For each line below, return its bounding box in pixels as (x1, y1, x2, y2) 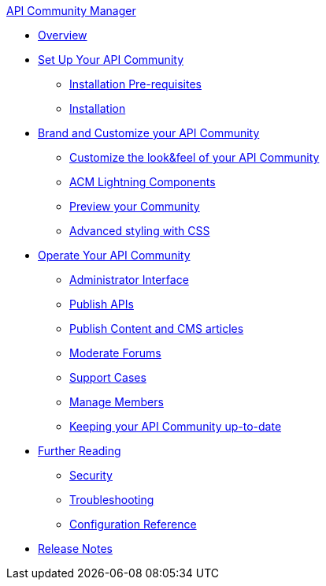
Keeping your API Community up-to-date (69, 420, 282, 433)
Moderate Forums (69, 346, 161, 360)
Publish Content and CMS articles (69, 322, 244, 335)
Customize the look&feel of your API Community (69, 151, 320, 164)
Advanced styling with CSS (69, 224, 210, 237)
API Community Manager (6, 4, 136, 17)
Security (69, 468, 113, 482)
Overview (38, 28, 87, 42)
